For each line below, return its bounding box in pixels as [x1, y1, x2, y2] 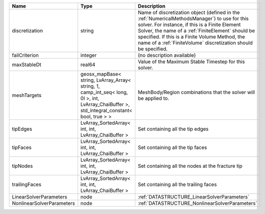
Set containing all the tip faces [137, 144, 207, 150]
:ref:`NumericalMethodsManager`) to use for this [137, 15, 249, 22]
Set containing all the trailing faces [137, 181, 217, 188]
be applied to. [137, 95, 169, 101]
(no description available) [137, 52, 196, 58]
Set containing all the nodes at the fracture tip [137, 163, 243, 169]
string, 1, [80, 83, 100, 89]
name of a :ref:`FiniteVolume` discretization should [137, 39, 253, 46]
